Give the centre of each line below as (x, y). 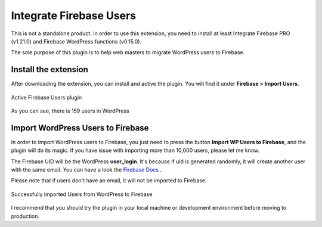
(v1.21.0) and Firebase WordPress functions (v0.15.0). (76, 41)
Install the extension (50, 69)
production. (25, 216)
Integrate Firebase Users (74, 15)
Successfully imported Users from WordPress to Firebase (82, 194)
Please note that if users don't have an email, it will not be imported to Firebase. (109, 181)
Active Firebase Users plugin (47, 97)
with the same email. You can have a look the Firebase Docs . (86, 170)
